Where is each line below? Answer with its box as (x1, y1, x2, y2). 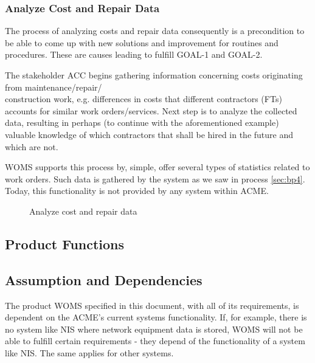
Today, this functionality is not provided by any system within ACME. (5, 184, 269, 197)
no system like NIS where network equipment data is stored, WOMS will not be (5, 322, 303, 335)
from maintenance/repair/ (5, 80, 102, 93)
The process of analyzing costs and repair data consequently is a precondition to (5, 24, 305, 37)
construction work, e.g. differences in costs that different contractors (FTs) (5, 92, 282, 105)
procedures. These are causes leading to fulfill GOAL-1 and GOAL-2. (5, 48, 263, 61)
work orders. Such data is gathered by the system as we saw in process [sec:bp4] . (5, 172, 305, 185)
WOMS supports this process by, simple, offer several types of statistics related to (5, 161, 310, 173)
